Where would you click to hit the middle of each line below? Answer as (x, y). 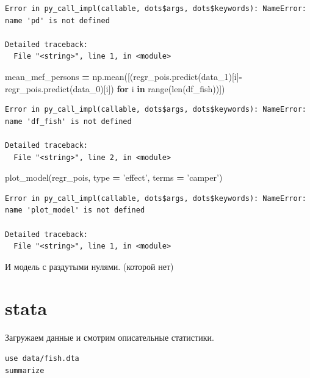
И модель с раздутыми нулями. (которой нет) (89, 266)
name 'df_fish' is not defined (68, 121)
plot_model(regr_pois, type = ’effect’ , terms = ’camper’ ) (114, 177)
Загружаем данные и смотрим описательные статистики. (110, 337)
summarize (25, 370)
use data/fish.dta (42, 358)
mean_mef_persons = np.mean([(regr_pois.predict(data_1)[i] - (124, 76)
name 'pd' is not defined (57, 20)
